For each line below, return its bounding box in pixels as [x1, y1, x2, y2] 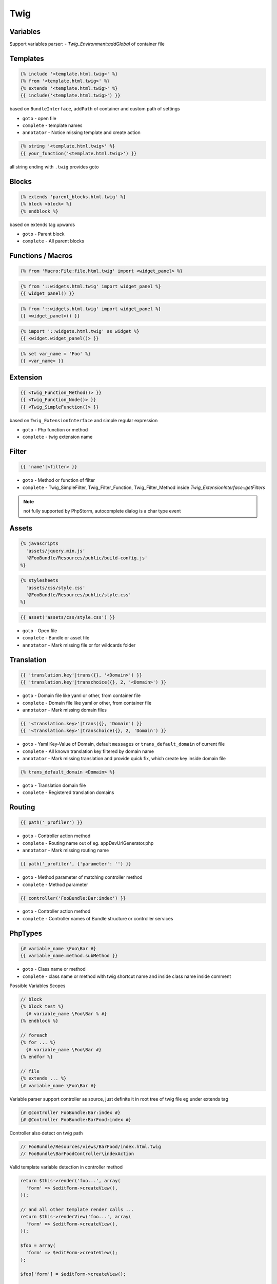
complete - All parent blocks [22, 238, 85, 244]
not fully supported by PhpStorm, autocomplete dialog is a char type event [23, 508, 181, 514]
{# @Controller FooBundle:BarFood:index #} [20, 1117, 132, 1123]
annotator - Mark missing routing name [22, 847, 109, 854]
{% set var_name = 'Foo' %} [20, 351, 91, 356]
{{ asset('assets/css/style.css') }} [20, 614, 115, 620]
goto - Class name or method [22, 966, 86, 972]
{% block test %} [20, 1004, 64, 1009]
